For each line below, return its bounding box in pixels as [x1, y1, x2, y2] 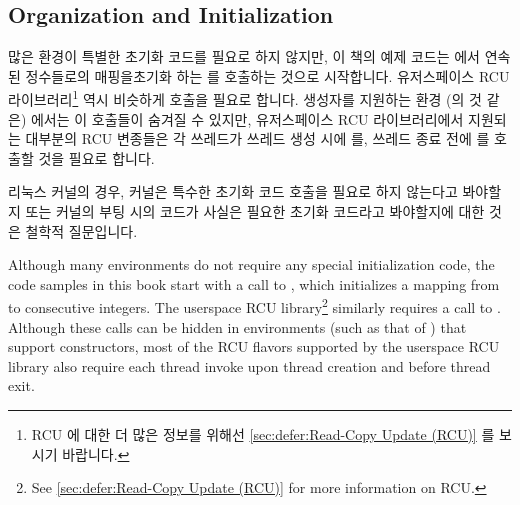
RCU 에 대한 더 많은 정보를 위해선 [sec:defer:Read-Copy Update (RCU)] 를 [31, 424, 495, 445]
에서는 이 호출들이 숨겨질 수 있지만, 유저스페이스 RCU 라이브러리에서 [30, 108, 464, 129]
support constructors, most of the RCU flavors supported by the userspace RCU [8, 336, 500, 357]
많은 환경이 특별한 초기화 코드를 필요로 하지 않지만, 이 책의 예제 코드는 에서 [8, 46, 480, 67]
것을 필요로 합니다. [38, 147, 155, 168]
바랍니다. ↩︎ [62, 443, 130, 464]
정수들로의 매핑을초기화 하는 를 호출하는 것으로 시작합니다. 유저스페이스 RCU [25, 65, 510, 86]
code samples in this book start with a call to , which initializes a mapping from [8, 273, 500, 294]
